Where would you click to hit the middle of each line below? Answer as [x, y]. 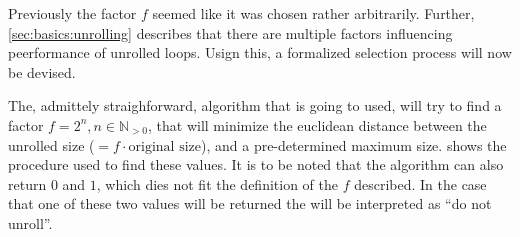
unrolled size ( [51, 144]
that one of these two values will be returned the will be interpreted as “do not [250, 203]
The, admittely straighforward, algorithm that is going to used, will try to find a [255, 105]
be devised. [42, 71]
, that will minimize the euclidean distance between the [317, 124]
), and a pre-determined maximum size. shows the [353, 144]
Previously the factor [72, 13]
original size [164, 146]
